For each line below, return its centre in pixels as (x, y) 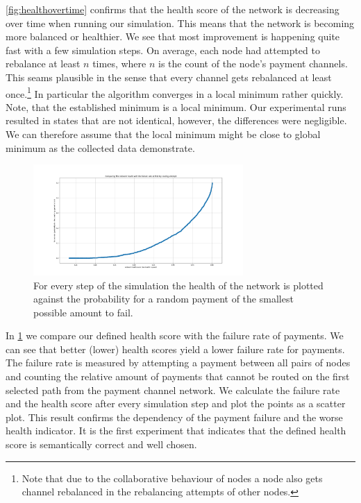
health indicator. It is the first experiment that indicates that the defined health (176, 430)
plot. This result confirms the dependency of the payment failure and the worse (174, 417)
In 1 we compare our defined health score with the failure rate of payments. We (175, 335)
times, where (119, 63)
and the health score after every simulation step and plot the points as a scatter (176, 403)
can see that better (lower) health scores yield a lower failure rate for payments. (175, 349)
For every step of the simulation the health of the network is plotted (178, 285)
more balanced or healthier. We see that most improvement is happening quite (173, 36)
